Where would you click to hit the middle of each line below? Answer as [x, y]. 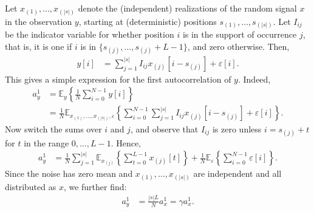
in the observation [39, 21]
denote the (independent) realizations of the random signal [187, 8]
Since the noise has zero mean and [69, 173]
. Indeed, [254, 79]
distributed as [31, 186]
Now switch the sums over [53, 128]
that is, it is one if [39, 46]
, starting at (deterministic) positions [148, 21]
